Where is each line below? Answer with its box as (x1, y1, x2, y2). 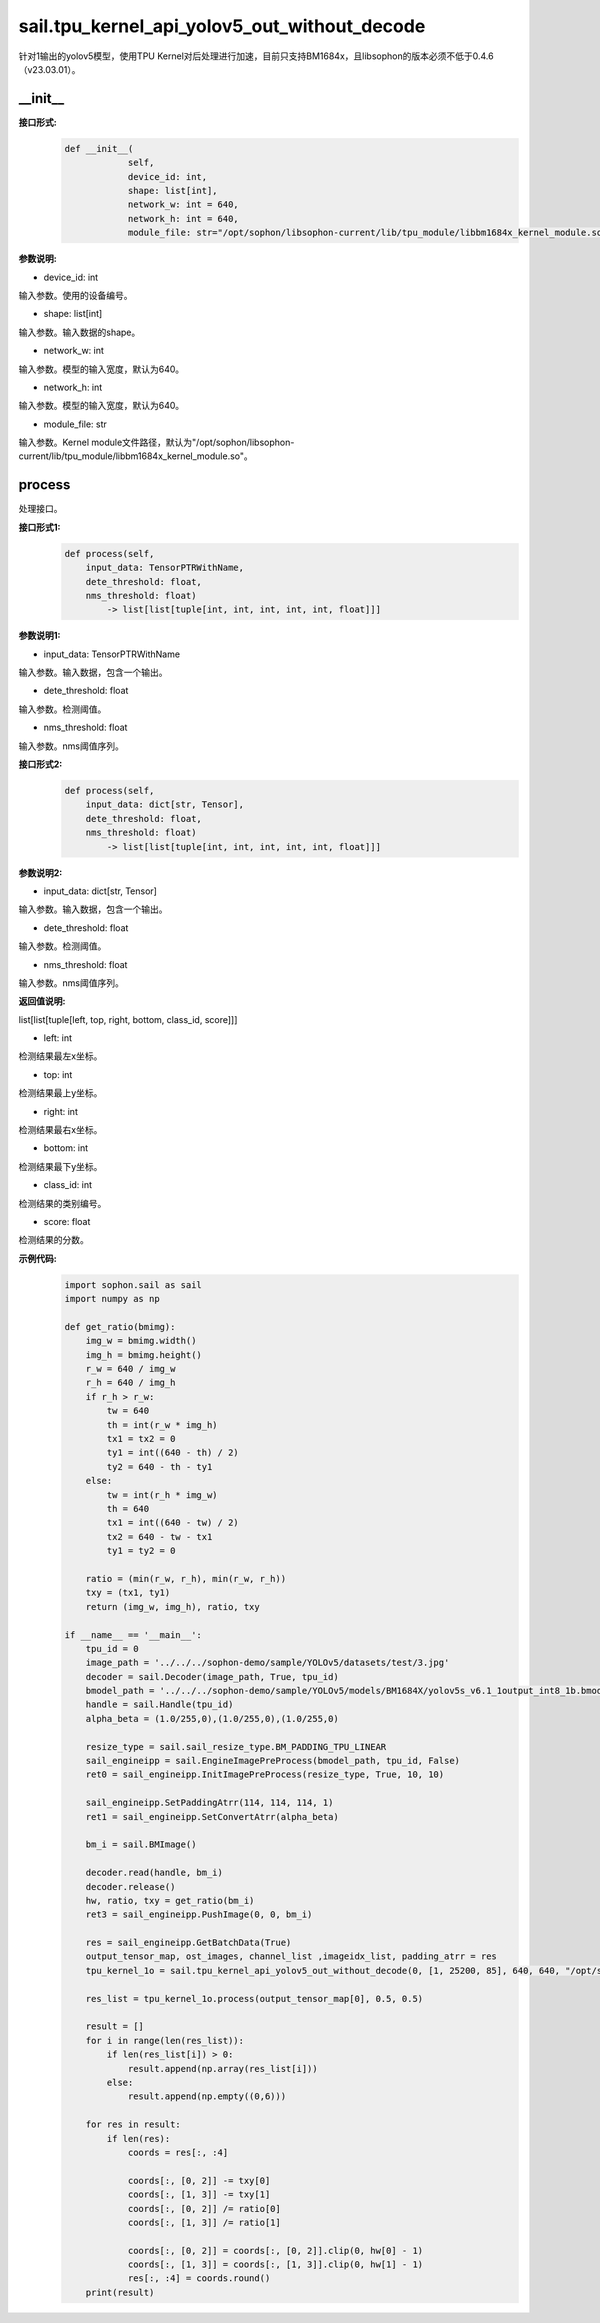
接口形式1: (18, 521, 61, 533)
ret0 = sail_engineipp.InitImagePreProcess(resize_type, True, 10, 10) (85, 1769, 445, 1780)
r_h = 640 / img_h (85, 1377, 176, 1389)
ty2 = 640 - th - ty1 (106, 1461, 213, 1472)
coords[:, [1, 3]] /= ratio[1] (127, 2216, 282, 2228)
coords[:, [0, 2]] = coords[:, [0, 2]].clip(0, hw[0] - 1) (127, 2245, 424, 2256)
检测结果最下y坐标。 (18, 1160, 103, 1172)
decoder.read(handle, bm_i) (85, 1867, 224, 1879)
